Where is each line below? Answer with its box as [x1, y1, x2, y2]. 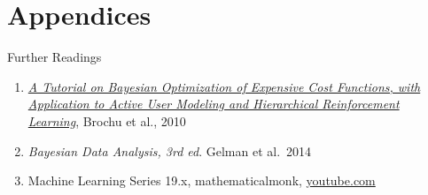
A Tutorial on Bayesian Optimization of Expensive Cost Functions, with [27, 77, 421, 95]
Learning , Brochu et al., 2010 [27, 111, 186, 130]
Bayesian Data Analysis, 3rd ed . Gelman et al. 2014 [27, 141, 312, 160]
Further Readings [7, 48, 102, 66]
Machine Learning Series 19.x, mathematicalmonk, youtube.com [27, 171, 376, 190]
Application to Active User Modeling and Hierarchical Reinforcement [27, 94, 400, 113]
